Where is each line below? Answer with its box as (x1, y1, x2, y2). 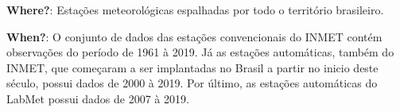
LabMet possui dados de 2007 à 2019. (6, 90, 189, 106)
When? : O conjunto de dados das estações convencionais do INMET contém (6, 28, 383, 44)
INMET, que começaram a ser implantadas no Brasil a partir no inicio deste (6, 59, 379, 75)
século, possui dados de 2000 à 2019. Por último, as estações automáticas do (6, 75, 378, 91)
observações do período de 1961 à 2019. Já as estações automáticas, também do (6, 44, 394, 60)
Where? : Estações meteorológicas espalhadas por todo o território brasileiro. (6, 2, 384, 17)
